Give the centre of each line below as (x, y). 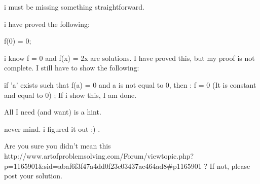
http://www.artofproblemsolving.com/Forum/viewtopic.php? (99, 155)
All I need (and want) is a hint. (53, 112)
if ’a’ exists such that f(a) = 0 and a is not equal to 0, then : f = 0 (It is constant (130, 84)
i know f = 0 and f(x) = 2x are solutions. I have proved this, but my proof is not (129, 58)
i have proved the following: (47, 24)
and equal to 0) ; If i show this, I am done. (70, 95)
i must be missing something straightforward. (75, 7)
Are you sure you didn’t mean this (58, 146)
